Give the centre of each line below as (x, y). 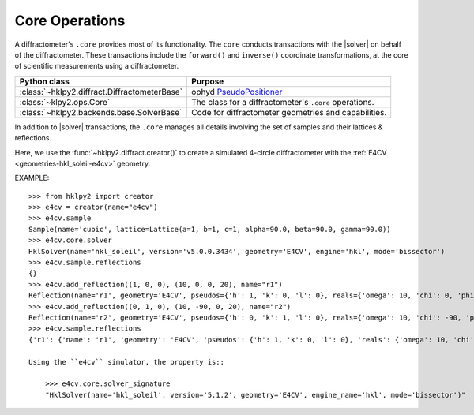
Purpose (207, 81)
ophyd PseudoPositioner (237, 92)
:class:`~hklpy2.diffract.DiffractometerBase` (101, 92)
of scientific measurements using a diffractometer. (97, 66)
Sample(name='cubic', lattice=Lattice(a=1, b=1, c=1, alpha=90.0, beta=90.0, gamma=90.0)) (210, 229)
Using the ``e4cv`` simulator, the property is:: (127, 362)
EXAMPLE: (32, 178)
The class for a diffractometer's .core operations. (282, 102)
